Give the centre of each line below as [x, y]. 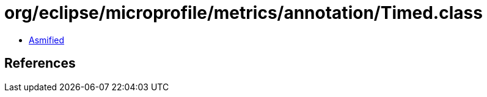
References [40, 63]
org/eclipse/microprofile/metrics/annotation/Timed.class [243, 13]
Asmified [47, 40]
